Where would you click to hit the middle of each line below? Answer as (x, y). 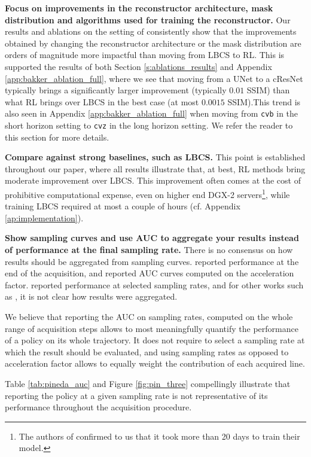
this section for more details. (57, 137)
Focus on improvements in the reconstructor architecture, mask (139, 8)
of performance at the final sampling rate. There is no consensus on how (149, 250)
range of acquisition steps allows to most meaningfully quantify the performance (152, 328)
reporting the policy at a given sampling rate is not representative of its (136, 395)
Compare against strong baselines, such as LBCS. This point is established (155, 157)
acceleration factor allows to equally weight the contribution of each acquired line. (155, 363)
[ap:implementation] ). (44, 217)
